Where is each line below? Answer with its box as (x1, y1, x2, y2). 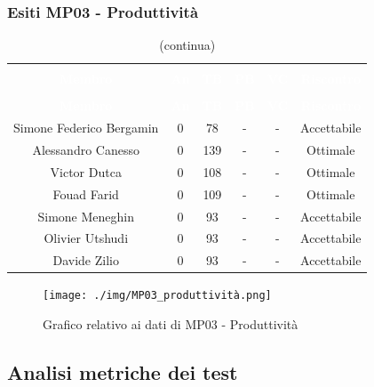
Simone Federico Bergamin (13, 118, 159, 137)
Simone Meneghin (37, 206, 134, 225)
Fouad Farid (52, 184, 119, 203)
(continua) (159, 36, 216, 54)
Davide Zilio (52, 251, 119, 270)
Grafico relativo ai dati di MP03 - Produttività (43, 315, 298, 334)
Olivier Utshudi (44, 229, 129, 247)
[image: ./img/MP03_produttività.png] (43, 289, 272, 302)
